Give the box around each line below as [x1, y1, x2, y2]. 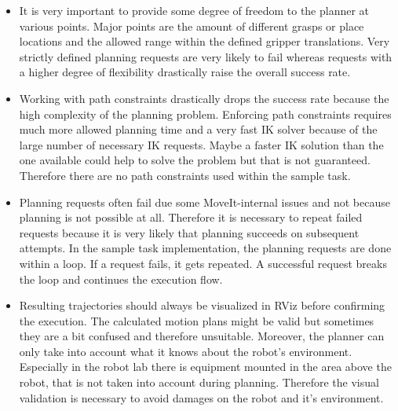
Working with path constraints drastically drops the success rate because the [19, 90, 389, 106]
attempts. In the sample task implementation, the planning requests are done [19, 240, 392, 256]
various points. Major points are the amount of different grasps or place [19, 17, 364, 34]
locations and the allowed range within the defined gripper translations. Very [19, 33, 390, 50]
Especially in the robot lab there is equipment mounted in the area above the [19, 358, 392, 375]
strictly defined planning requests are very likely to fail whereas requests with [19, 48, 393, 64]
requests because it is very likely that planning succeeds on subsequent [19, 224, 360, 240]
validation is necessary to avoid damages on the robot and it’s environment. [19, 389, 384, 405]
